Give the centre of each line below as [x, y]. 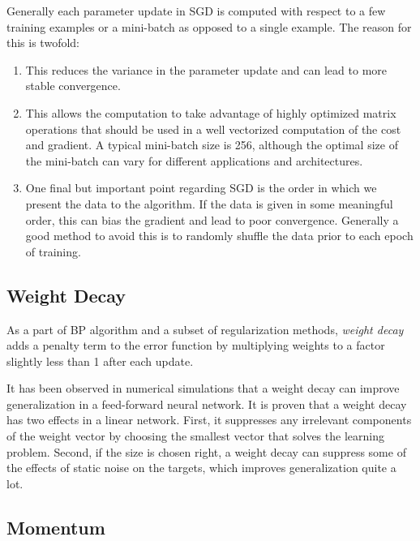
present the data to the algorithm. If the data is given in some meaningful [209, 203]
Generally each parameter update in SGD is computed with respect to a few [196, 11]
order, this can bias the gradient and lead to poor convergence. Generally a [212, 219]
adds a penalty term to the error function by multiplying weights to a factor [196, 345]
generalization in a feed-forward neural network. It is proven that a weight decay [207, 404]
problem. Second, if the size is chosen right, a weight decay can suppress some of [206, 451]
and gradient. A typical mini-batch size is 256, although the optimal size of [212, 145]
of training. [53, 251]
